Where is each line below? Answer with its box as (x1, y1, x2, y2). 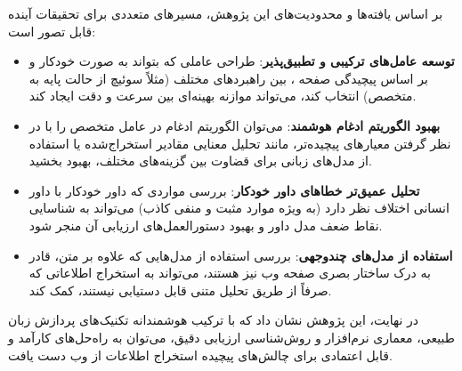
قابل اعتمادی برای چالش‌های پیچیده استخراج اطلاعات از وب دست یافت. (8, 345, 393, 364)
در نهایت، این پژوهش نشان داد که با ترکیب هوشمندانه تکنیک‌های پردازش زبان (8, 311, 418, 329)
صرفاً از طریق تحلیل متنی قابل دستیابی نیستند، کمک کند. (28, 280, 332, 299)
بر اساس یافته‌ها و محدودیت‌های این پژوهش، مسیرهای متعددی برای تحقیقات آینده (8, 4, 443, 22)
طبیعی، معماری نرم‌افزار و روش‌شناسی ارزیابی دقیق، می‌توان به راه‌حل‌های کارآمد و (8, 327, 455, 346)
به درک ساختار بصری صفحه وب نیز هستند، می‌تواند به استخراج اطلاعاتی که (28, 263, 431, 282)
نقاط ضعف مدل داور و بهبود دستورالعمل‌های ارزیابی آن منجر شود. (28, 215, 383, 234)
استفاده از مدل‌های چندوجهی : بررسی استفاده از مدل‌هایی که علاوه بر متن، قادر (28, 246, 453, 264)
